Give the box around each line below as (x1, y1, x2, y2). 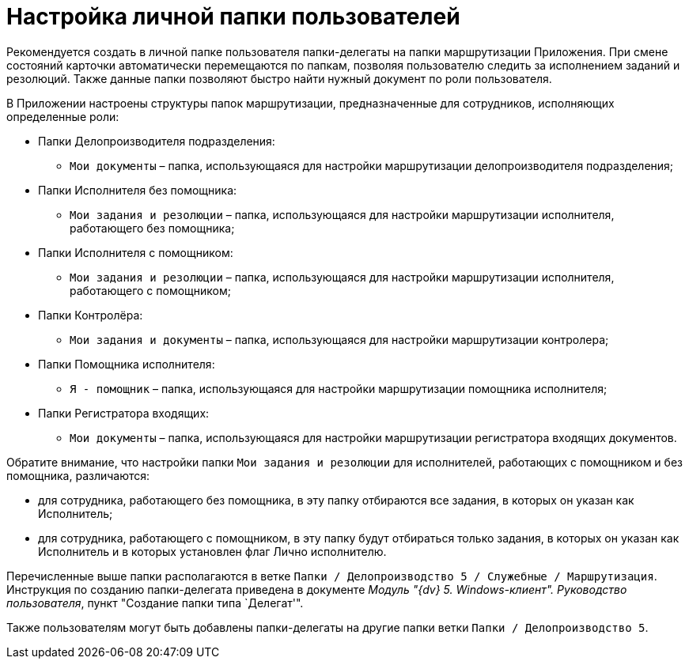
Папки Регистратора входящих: (38, 406, 210, 420)
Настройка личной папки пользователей (6, 3, 460, 30)
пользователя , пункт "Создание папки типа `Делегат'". (6, 595, 304, 610)
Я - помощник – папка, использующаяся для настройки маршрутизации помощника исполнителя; (70, 381, 608, 395)
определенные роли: (6, 109, 119, 123)
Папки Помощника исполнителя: (38, 357, 215, 371)
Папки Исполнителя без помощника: (38, 183, 237, 197)
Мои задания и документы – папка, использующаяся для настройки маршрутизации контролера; (70, 332, 609, 346)
